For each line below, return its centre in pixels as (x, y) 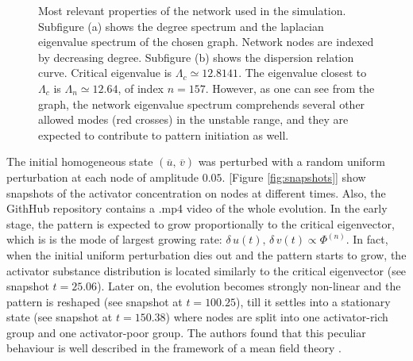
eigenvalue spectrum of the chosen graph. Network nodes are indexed (206, 42)
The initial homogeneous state (80, 161)
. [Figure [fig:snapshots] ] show (294, 177)
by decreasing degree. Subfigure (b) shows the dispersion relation (196, 57)
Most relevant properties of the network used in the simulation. (192, 10)
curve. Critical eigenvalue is (105, 73)
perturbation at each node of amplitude (103, 177)
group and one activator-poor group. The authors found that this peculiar (186, 332)
